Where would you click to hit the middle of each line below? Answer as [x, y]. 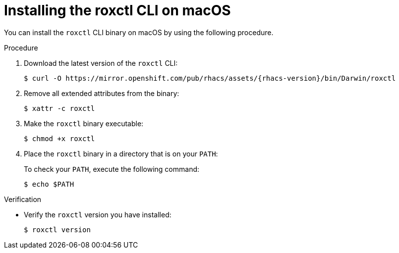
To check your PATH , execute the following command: [112, 169]
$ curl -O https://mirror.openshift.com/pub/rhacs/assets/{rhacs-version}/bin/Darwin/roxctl [210, 78]
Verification [23, 199]
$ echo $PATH [49, 184]
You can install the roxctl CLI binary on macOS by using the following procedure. [139, 32]
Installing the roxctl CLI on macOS [117, 10]
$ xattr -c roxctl [59, 108]
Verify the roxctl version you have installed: [98, 214]
